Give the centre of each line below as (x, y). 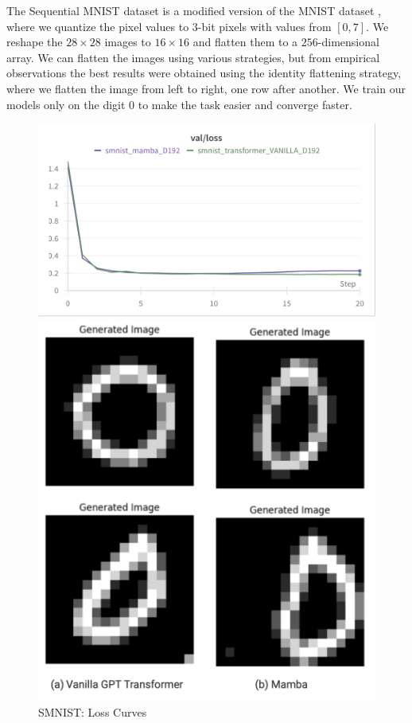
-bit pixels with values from (264, 26)
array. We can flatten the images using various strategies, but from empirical (193, 57)
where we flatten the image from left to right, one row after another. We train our (206, 88)
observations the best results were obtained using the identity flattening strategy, (204, 73)
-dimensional (348, 42)
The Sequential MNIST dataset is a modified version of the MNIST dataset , (194, 10)
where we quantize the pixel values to (98, 26)
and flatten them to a (245, 42)
